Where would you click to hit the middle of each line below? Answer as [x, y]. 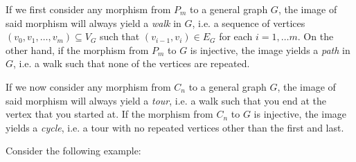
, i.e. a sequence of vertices [249, 22]
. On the [315, 36]
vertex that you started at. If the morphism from [109, 114]
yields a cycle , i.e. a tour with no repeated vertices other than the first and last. [175, 127]
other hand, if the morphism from [77, 49]
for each [236, 36]
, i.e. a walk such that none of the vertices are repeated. [132, 63]
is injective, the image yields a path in [270, 49]
